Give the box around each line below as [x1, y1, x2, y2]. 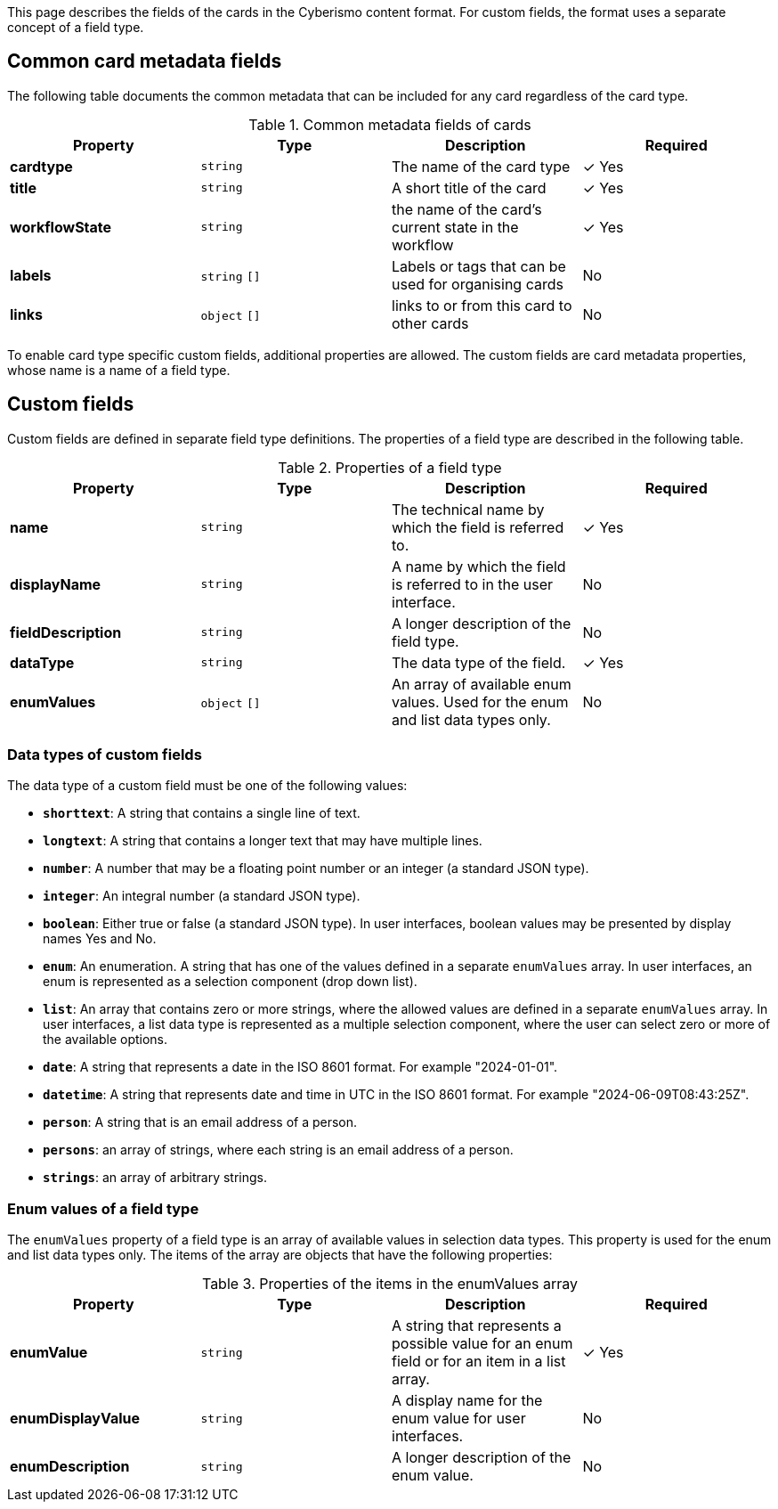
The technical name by [392, 500, 545, 518]
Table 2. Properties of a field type [278, 458, 502, 477]
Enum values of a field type [7, 1199, 199, 1218]
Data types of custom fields [7, 746, 202, 764]
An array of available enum [392, 674, 571, 693]
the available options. [43, 1032, 168, 1048]
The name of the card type [392, 157, 571, 175]
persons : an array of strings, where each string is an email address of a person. [43, 1142, 514, 1158]
